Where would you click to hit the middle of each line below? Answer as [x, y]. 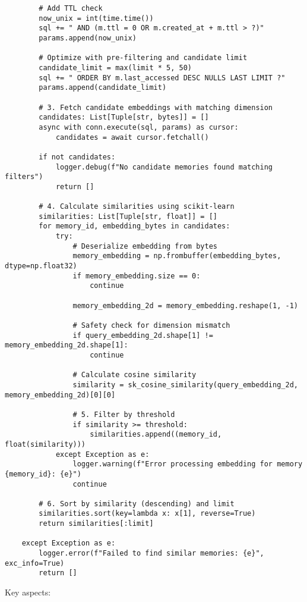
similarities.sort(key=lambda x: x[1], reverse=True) [147, 514]
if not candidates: [77, 157]
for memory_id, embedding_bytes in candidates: [134, 226]
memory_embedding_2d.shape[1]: [67, 345]
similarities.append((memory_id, [156, 435]
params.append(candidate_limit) [103, 88]
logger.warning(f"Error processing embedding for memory [188, 464]
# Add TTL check [71, 8]
